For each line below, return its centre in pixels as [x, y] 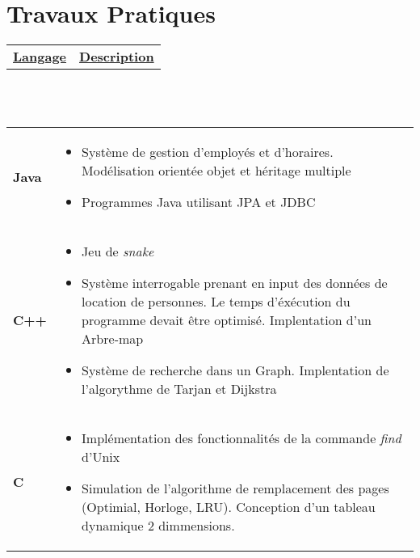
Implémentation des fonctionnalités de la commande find [241, 438]
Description [117, 57]
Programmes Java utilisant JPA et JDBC [199, 202]
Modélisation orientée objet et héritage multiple [216, 171]
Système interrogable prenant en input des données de [235, 283]
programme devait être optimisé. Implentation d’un [227, 320]
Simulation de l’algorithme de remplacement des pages [235, 488]
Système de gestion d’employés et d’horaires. [208, 152]
